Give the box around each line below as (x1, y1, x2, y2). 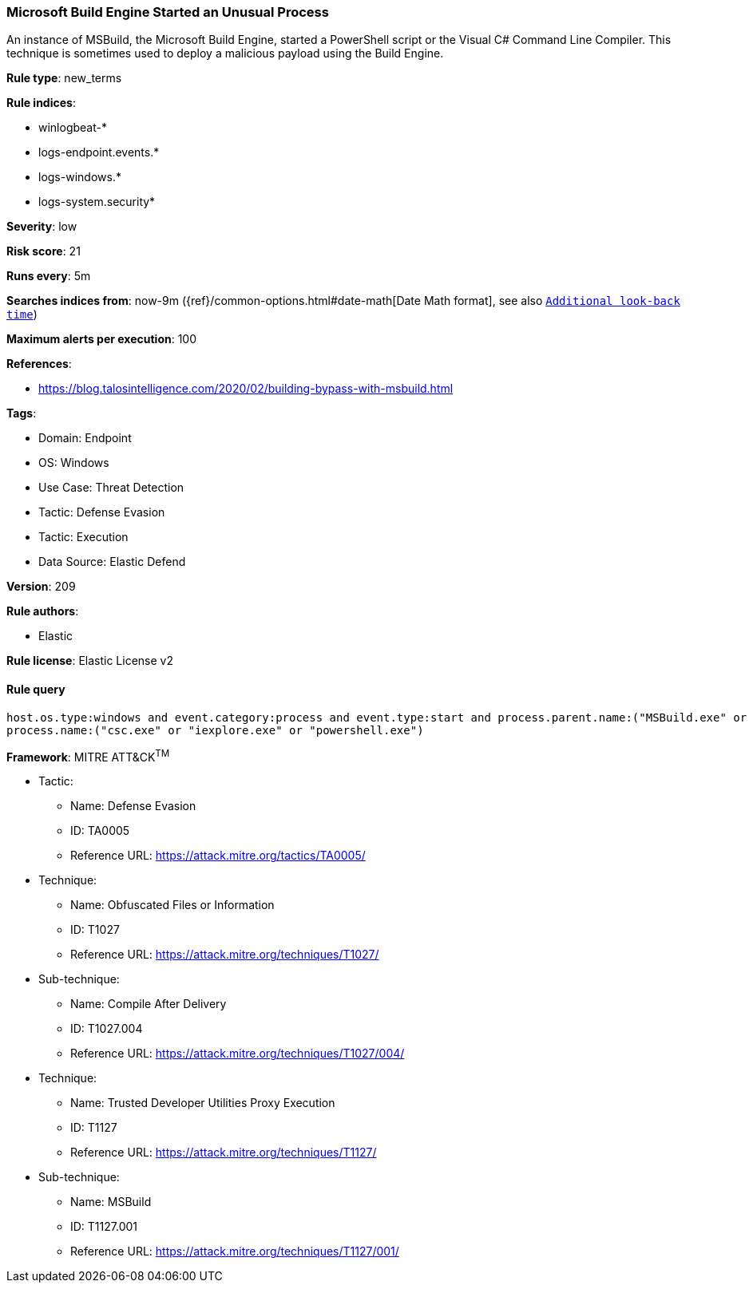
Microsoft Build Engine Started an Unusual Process (6, 4, 329, 20)
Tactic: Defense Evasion (38, 505, 165, 520)
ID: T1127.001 (70, 1220, 138, 1234)
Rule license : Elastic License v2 (6, 654, 173, 668)
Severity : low (6, 219, 77, 234)
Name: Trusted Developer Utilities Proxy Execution (70, 1096, 335, 1110)
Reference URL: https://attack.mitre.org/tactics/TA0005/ (70, 848, 366, 863)
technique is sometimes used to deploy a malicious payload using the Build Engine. (6, 46, 444, 61)
